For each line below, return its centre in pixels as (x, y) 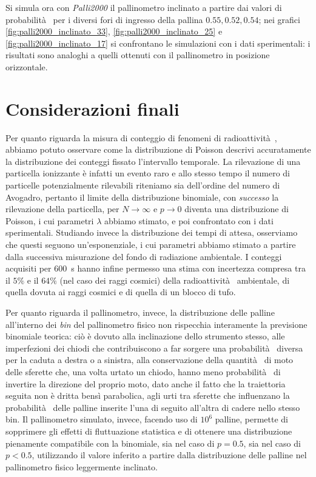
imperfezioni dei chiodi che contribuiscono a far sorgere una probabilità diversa (154, 348)
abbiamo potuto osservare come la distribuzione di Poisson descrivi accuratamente (158, 149)
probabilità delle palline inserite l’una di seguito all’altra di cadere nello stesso (153, 407)
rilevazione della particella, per (62, 209)
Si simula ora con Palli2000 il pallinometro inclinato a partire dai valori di (144, 7)
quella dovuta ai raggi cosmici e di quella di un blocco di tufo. (121, 292)
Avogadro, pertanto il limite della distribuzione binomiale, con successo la (142, 197)
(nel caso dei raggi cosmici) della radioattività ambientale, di (175, 280)
